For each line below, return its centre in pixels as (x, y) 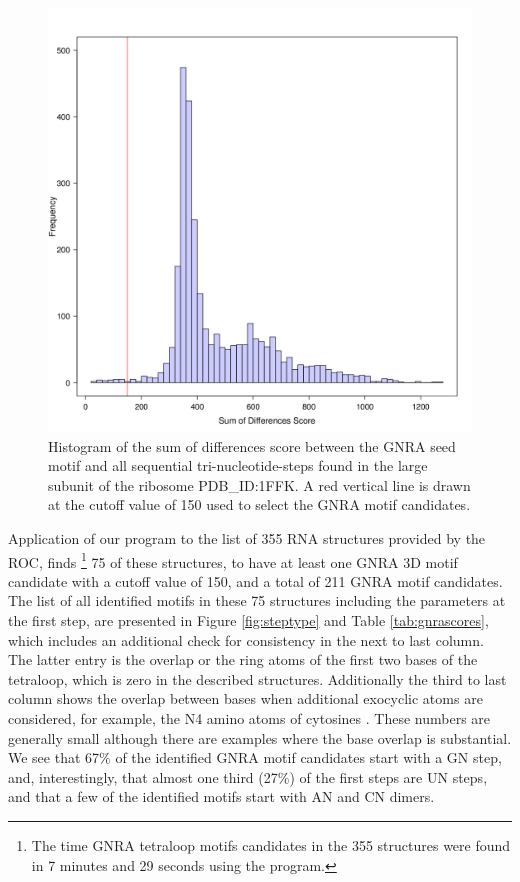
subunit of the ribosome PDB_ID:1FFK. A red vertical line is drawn (259, 484)
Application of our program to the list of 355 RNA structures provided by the (247, 537)
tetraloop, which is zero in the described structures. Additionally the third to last (257, 678)
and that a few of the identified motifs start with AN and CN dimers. (221, 796)
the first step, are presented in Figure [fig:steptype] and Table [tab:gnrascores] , (248, 620)
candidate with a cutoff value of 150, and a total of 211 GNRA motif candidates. (255, 580)
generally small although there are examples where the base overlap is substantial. (260, 737)
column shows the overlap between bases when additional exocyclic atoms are (245, 698)
